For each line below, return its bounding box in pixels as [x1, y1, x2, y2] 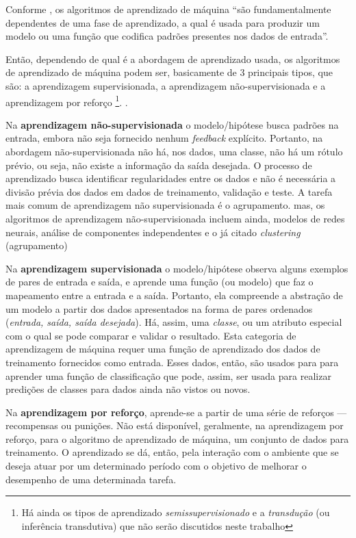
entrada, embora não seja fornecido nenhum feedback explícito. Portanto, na [5, 131, 323, 145]
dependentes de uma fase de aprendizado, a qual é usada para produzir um [5, 15, 320, 29]
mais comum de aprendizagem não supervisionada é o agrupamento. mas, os [5, 198, 325, 212]
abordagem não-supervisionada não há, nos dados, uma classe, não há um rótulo [5, 144, 343, 158]
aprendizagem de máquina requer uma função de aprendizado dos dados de [5, 342, 320, 356]
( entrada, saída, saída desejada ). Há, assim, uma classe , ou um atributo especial [5, 315, 342, 329]
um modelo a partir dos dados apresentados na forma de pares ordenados [5, 301, 313, 316]
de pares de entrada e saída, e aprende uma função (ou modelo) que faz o [5, 274, 314, 289]
